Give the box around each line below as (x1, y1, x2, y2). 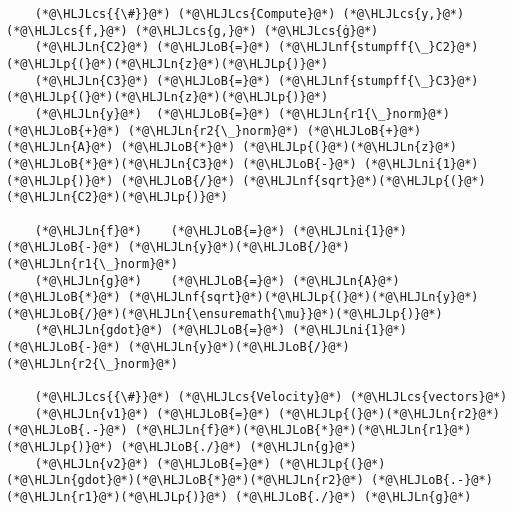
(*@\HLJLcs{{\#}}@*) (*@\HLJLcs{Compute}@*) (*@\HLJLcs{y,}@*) (34, 7, 465, 21)
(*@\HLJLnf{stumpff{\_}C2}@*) (278, 40, 479, 55)
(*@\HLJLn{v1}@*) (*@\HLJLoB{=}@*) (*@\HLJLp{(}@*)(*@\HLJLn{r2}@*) (34, 406, 500, 421)
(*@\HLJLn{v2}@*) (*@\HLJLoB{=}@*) (34, 456, 271, 471)
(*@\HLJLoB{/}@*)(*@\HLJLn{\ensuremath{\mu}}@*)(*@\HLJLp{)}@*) (6, 306, 443, 321)
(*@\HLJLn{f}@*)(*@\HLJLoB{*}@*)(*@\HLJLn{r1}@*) (134, 423, 472, 438)
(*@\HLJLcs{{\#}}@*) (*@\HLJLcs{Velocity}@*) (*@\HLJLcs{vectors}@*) (34, 390, 508, 405)
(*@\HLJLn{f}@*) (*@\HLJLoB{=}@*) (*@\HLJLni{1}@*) (34, 223, 407, 238)
